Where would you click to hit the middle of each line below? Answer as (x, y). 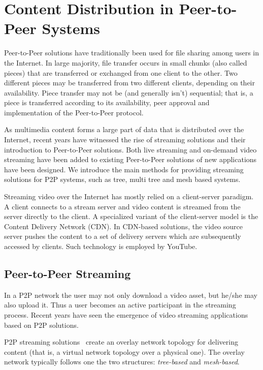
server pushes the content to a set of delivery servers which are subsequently (123, 236)
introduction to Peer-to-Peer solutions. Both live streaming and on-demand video (130, 149)
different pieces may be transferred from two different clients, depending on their (129, 83)
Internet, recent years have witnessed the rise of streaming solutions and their (125, 140)
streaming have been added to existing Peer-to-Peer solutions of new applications (130, 159)
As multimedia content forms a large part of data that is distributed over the (124, 129)
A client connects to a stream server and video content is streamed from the (122, 206)
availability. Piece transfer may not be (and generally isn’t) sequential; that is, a (129, 92)
